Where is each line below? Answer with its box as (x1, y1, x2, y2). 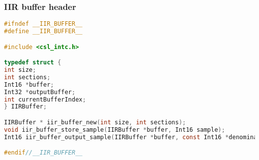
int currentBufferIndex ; (4, 96, 86, 103)
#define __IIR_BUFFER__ (4, 28, 83, 35)
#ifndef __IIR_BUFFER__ (4, 20, 83, 28)
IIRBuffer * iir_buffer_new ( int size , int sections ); (4, 118, 186, 126)
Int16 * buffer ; (4, 81, 54, 88)
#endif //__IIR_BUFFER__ (4, 149, 83, 157)
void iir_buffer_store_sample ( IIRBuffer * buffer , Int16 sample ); (4, 126, 225, 133)
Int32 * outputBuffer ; (4, 88, 76, 96)
